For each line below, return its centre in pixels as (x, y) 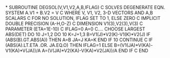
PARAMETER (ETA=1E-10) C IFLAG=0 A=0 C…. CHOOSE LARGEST (75, 29)
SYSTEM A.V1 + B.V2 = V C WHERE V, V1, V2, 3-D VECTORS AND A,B (79, 13)
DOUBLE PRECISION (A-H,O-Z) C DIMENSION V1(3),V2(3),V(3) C (74, 23)
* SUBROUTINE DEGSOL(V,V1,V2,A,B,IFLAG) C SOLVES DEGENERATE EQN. (85, 7)
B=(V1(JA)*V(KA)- (133, 45)
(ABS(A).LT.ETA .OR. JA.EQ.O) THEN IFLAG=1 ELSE (59, 45)
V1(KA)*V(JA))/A (23, 51)
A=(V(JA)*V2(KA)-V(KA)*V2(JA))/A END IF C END (95, 51)
